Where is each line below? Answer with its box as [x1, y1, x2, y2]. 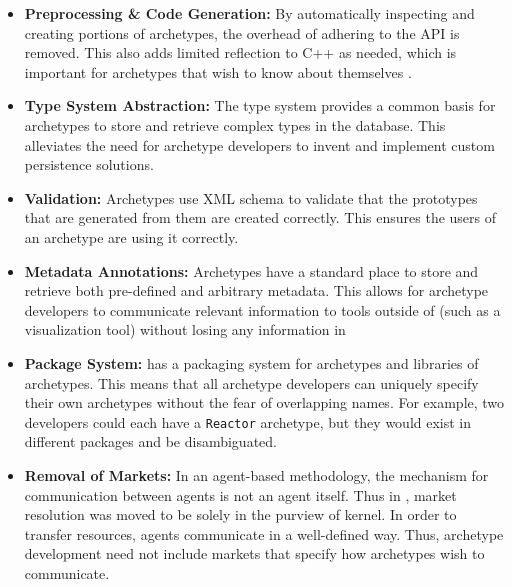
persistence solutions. [24, 154, 154, 175]
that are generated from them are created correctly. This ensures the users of [24, 207, 497, 228]
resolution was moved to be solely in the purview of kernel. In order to [24, 504, 457, 525]
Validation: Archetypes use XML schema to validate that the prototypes [24, 187, 478, 208]
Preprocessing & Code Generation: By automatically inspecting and [24, 3, 475, 23]
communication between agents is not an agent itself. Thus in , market [24, 484, 457, 505]
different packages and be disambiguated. [24, 431, 277, 452]
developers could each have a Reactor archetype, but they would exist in [24, 411, 472, 432]
